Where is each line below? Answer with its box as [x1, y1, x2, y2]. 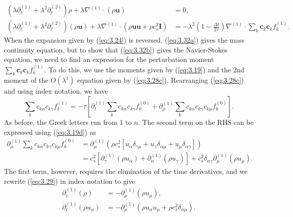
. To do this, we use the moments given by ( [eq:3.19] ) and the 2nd [44, 64, 245, 74]
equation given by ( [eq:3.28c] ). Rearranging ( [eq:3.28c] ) [77, 75, 244, 85]
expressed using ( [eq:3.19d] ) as [4, 126, 96, 137]
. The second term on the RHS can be [138, 117, 254, 127]
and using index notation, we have [4, 86, 108, 96]
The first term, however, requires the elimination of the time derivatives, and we [4, 166, 248, 176]
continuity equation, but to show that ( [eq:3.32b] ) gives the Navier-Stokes [4, 44, 228, 54]
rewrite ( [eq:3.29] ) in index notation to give [4, 175, 135, 186]
